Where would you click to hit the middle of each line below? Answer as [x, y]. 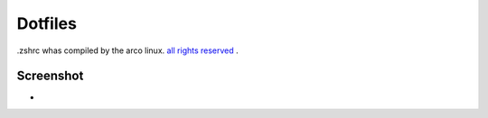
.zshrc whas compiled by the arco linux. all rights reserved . [127, 50]
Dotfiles [47, 23]
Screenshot [50, 76]
